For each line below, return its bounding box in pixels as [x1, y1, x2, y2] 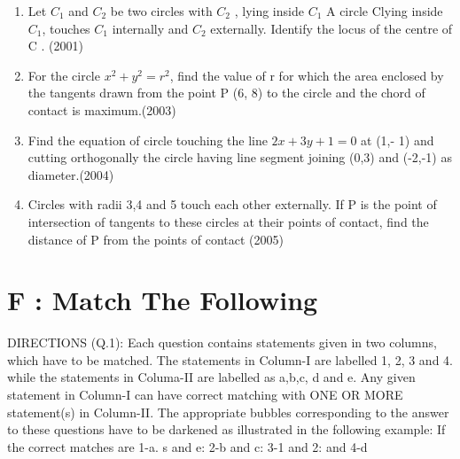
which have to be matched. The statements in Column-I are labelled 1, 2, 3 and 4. [7, 350, 453, 369]
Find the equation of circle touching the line [27, 130, 268, 149]
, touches [42, 19, 90, 37]
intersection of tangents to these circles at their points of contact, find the [27, 212, 429, 230]
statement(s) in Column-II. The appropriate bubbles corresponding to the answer [7, 402, 449, 421]
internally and [112, 19, 189, 37]
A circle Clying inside [325, 2, 443, 19]
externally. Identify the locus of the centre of [210, 19, 453, 37]
